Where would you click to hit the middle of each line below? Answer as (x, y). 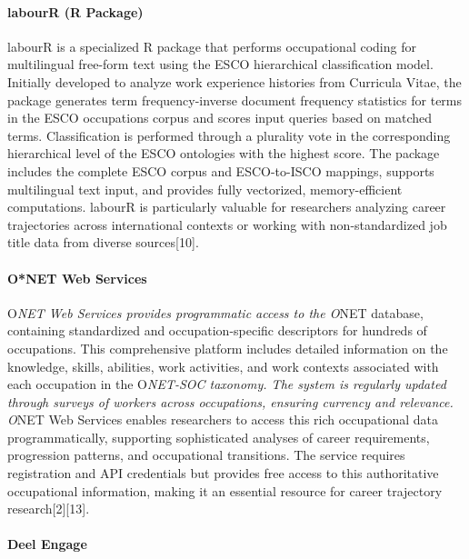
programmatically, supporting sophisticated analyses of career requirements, (219, 437)
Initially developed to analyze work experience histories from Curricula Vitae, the (234, 81)
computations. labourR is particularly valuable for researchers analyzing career (227, 207)
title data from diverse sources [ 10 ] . (103, 242)
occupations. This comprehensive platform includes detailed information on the (228, 348)
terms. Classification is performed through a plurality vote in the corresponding (229, 135)
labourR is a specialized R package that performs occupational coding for (212, 46)
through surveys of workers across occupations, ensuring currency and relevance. (230, 401)
